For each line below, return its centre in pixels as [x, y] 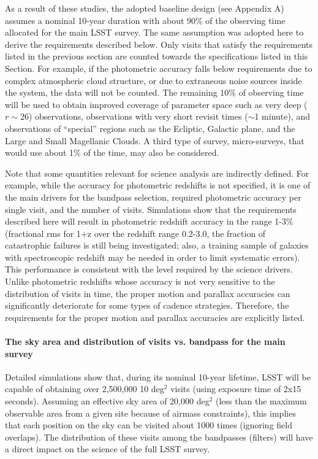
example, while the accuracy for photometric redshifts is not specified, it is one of [158, 185]
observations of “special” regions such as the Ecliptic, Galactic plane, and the [150, 128]
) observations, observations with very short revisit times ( [138, 116]
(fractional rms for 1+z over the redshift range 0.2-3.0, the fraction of [135, 233]
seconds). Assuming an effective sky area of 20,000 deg [107, 401]
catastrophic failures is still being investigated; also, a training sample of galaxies [157, 245]
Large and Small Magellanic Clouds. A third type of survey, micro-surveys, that [155, 140]
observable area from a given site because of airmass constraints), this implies [150, 413]
